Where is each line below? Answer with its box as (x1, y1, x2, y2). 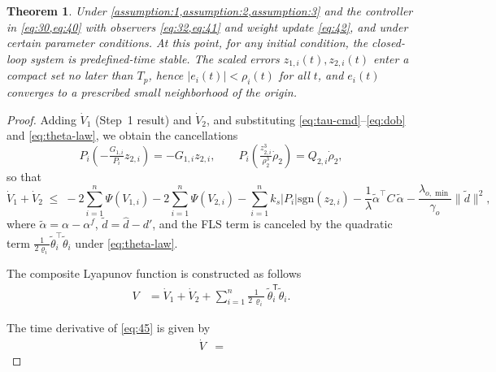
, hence (148, 67, 184, 84)
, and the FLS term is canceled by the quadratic (152, 215, 393, 232)
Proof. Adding (7, 110, 76, 128)
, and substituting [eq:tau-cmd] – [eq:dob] (206, 110, 406, 128)
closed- (372, 34, 405, 51)
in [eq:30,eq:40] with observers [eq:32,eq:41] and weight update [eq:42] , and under (7, 18, 408, 35)
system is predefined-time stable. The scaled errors (30, 50, 280, 67)
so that (7, 167, 41, 184)
